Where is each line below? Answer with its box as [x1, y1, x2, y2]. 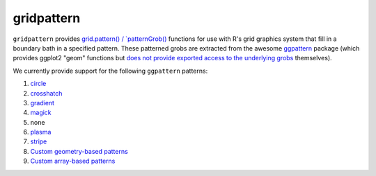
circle [30, 80, 47, 88]
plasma [30, 128, 52, 137]
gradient [30, 98, 55, 107]
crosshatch [30, 89, 63, 97]
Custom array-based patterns [30, 157, 116, 166]
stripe [30, 137, 47, 146]
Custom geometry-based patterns [30, 147, 128, 155]
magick [30, 108, 52, 117]
